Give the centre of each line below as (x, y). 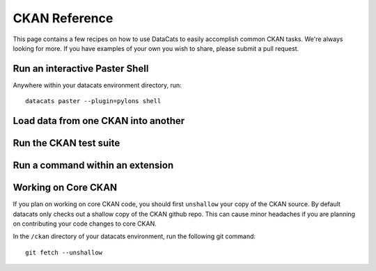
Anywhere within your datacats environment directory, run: (97, 85)
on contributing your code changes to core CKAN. (85, 224)
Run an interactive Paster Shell (81, 69)
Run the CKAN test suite (66, 143)
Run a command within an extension (93, 165)
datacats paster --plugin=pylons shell (93, 101)
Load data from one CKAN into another (99, 121)
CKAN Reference (63, 18)
